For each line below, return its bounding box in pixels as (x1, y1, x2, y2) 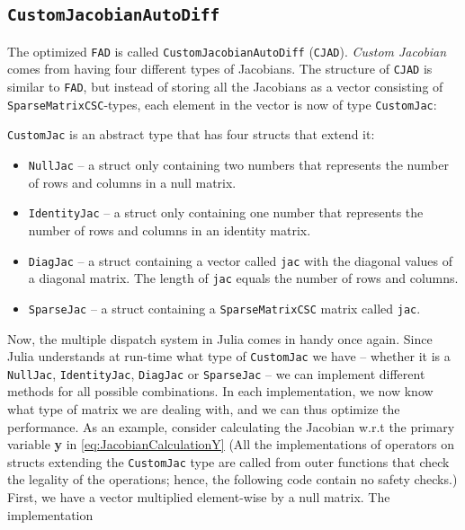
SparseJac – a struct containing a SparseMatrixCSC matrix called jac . (28, 298, 421, 317)
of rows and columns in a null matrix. (28, 172, 237, 191)
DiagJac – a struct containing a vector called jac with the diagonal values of (28, 251, 453, 269)
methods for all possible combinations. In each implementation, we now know (7, 382, 434, 401)
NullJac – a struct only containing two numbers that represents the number (28, 155, 449, 174)
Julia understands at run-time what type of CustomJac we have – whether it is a (7, 347, 451, 366)
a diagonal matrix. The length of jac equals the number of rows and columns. (28, 269, 459, 287)
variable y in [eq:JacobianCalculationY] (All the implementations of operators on (7, 435, 455, 454)
